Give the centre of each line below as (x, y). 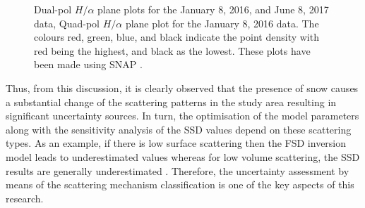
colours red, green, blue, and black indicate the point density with (176, 37)
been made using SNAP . (88, 64)
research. (25, 198)
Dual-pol (53, 9)
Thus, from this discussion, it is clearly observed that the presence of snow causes (182, 87)
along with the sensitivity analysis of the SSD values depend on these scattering (179, 129)
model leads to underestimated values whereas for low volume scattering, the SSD (183, 156)
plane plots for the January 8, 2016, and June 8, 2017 (213, 9)
